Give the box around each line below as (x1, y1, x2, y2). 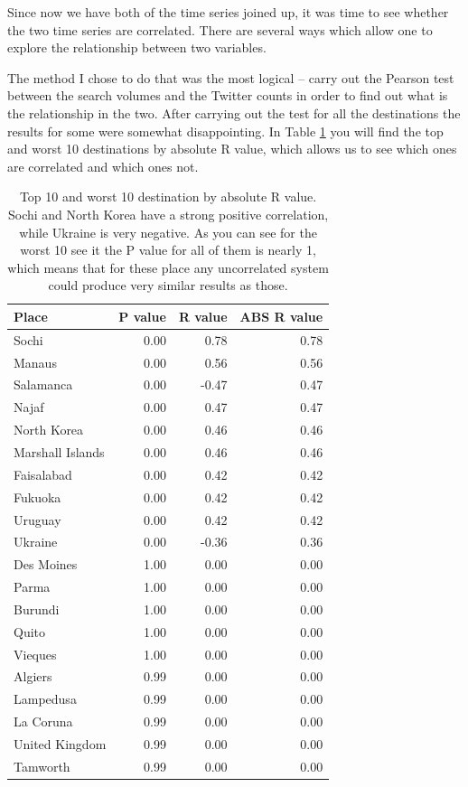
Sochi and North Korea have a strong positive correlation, (7, 204, 329, 223)
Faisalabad (14, 464, 72, 483)
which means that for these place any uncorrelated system (7, 258, 329, 276)
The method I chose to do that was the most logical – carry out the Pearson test (7, 68, 454, 87)
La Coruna (14, 712, 73, 731)
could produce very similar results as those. (48, 276, 288, 295)
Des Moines (14, 555, 78, 574)
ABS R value (239, 306, 323, 325)
